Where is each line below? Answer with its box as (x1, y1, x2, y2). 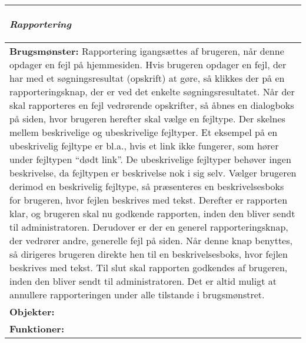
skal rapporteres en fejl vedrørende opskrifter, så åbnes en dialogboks (9, 98, 294, 112)
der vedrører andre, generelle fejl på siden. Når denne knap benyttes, (9, 234, 292, 247)
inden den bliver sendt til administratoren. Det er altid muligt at (9, 274, 277, 288)
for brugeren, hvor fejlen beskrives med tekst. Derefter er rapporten (9, 193, 288, 207)
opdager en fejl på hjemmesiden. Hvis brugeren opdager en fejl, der (9, 58, 287, 71)
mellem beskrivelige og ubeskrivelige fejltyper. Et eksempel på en (9, 125, 278, 139)
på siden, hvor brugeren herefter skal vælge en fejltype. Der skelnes (9, 112, 285, 125)
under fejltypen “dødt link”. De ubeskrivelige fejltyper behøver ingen (9, 152, 291, 166)
